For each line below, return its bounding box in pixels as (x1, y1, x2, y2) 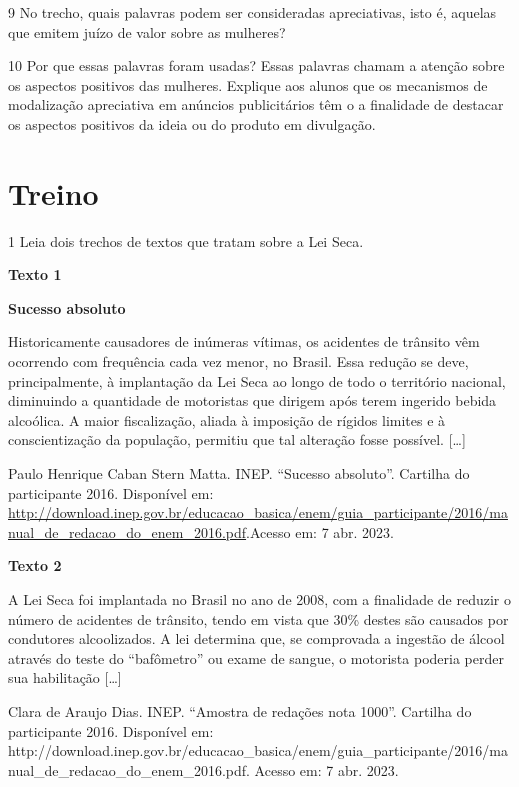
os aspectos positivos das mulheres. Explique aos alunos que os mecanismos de (8, 74, 488, 95)
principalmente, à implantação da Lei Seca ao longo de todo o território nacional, (8, 370, 506, 391)
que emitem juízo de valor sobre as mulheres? (8, 21, 286, 42)
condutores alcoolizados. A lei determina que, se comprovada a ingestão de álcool (8, 628, 505, 649)
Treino (8, 172, 99, 213)
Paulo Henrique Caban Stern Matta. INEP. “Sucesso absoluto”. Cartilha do (8, 463, 470, 484)
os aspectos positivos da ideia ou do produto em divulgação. (8, 113, 376, 134)
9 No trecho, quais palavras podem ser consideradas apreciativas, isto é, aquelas (8, 2, 497, 22)
